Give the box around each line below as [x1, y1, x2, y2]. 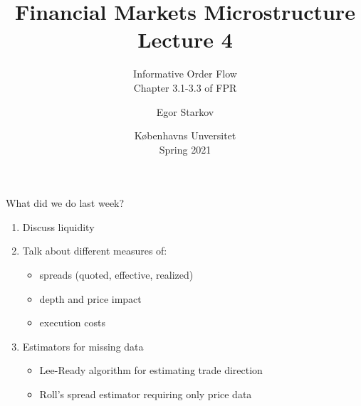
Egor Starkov [156, 104, 214, 119]
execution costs [39, 315, 105, 330]
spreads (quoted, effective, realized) [39, 267, 194, 282]
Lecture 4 [137, 25, 233, 54]
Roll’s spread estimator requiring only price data [39, 387, 252, 402]
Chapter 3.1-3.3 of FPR [133, 80, 237, 95]
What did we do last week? [6, 196, 125, 210]
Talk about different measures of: [22, 243, 167, 258]
